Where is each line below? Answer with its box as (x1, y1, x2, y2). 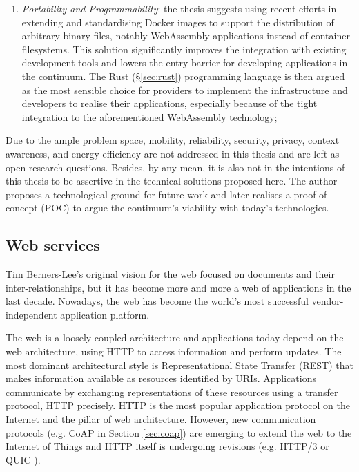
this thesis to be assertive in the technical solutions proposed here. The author (6, 173, 338, 188)
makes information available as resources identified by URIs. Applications (6, 371, 316, 386)
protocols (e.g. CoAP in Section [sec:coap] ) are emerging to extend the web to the (6, 425, 352, 440)
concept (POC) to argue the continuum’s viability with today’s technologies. (6, 200, 329, 215)
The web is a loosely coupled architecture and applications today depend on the (6, 330, 344, 345)
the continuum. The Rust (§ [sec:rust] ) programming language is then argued (21, 68, 345, 83)
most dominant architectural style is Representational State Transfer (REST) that (6, 357, 354, 372)
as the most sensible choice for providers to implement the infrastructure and (21, 82, 348, 97)
